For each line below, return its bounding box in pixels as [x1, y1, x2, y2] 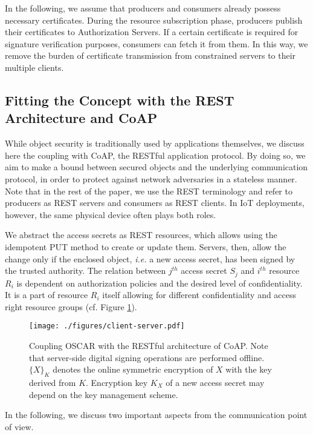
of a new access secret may [166, 376, 265, 388]
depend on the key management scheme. [29, 388, 178, 400]
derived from [29, 376, 76, 388]
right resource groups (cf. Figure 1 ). [5, 300, 137, 313]
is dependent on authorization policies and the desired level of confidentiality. [16, 276, 303, 289]
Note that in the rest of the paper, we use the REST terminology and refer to [5, 184, 292, 197]
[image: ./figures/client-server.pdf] [29, 322, 185, 331]
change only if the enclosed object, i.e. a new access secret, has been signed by [5, 252, 295, 265]
